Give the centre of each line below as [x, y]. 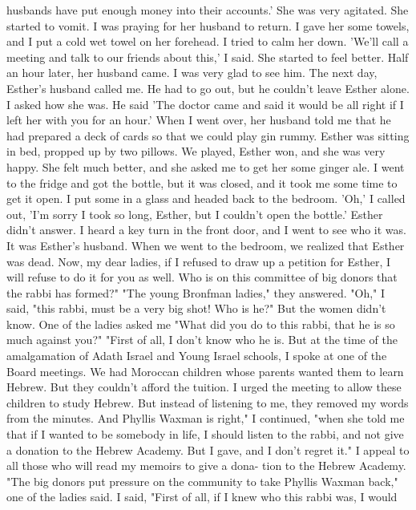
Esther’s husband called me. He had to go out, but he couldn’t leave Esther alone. [208, 88]
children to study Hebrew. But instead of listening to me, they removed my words [208, 402]
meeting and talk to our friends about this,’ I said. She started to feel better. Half [208, 57]
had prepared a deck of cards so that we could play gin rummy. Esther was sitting [208, 135]
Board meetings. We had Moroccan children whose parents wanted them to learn [205, 371]
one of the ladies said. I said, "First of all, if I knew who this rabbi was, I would [202, 497]
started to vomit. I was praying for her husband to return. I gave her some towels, [208, 25]
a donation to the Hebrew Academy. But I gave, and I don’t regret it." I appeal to [208, 449]
